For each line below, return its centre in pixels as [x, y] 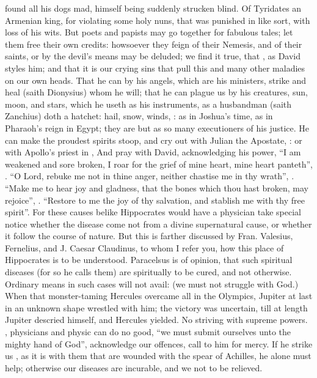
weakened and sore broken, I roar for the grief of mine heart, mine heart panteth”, [159, 164]
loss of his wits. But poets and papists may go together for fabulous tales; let [149, 32]
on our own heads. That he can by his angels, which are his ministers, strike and [156, 80]
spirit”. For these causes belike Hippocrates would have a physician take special [153, 212]
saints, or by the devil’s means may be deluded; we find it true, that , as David [153, 56]
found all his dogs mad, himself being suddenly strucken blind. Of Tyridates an [153, 8]
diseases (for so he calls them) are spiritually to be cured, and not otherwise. [148, 272]
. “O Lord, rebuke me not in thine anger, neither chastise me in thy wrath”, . [150, 176]
